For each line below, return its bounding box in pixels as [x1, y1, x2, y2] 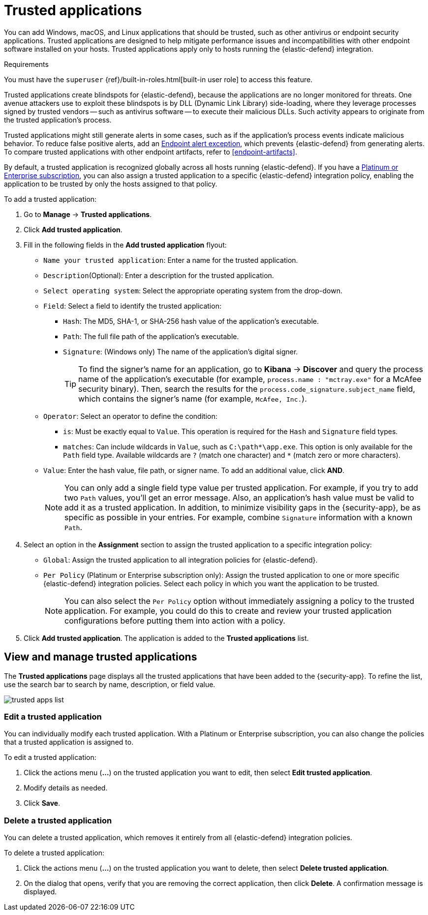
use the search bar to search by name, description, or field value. [4, 680, 215, 689]
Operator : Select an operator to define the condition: [43, 411, 217, 420]
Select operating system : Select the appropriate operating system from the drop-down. [43, 286, 342, 295]
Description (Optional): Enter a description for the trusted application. [43, 271, 274, 280]
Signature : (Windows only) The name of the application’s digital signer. [63, 347, 298, 356]
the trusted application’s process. [4, 115, 112, 124]
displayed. [24, 887, 57, 896]
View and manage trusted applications [4, 651, 197, 663]
